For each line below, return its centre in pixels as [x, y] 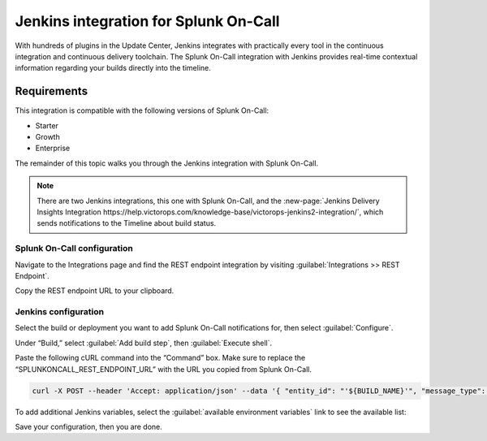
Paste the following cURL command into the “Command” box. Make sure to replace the [160, 358]
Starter [47, 125]
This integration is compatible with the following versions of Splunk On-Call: [142, 110]
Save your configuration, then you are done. [88, 426]
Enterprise [53, 148]
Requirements [52, 91]
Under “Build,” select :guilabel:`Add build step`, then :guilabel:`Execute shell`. [144, 343]
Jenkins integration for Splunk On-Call [147, 21]
